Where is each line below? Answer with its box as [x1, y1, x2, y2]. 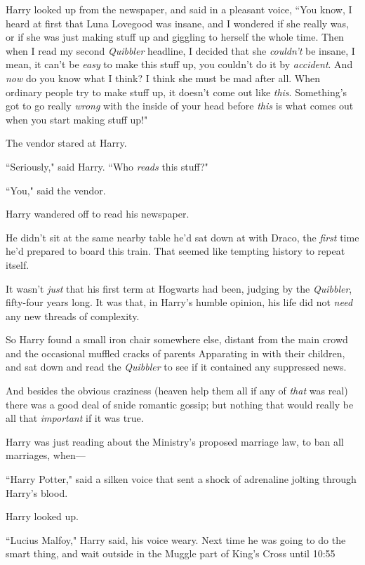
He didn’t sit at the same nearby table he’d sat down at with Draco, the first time [6, 230, 359, 244]
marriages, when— [6, 448, 86, 463]
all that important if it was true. [6, 411, 144, 425]
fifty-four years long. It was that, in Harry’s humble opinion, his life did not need [6, 295, 353, 310]
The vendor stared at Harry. [6, 135, 127, 150]
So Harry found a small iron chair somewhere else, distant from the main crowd [6, 332, 348, 347]
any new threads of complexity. [6, 308, 140, 323]
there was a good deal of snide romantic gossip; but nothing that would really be [6, 397, 354, 411]
